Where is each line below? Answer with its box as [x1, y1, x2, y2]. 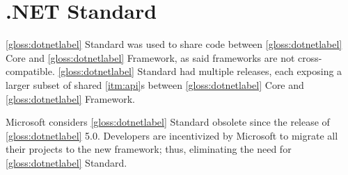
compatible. [6, 64, 55, 78]
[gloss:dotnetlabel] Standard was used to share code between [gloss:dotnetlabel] [6, 37, 342, 51]
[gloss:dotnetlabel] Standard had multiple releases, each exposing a [58, 64, 342, 78]
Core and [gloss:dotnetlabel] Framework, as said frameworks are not [6, 50, 295, 65]
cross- [298, 50, 322, 65]
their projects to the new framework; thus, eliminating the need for [6, 142, 292, 156]
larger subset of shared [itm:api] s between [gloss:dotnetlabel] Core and [6, 77, 304, 92]
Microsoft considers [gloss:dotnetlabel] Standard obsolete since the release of [6, 115, 330, 129]
